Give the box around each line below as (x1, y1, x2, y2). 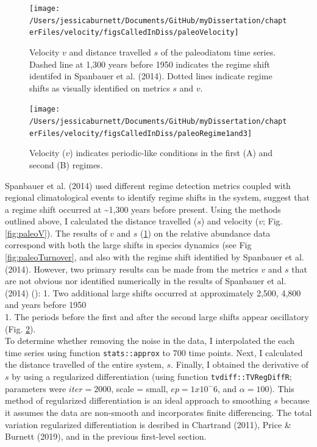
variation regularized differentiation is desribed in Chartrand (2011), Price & (5, 418, 291, 431)
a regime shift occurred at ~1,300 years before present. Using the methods (5, 202, 281, 215)
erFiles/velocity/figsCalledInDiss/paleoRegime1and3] (29, 129, 252, 138)
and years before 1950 (5, 298, 87, 311)
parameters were (5, 382, 66, 395)
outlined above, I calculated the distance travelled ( (5, 215, 198, 227)
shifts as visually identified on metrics (29, 81, 170, 94)
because (280, 394, 310, 407)
